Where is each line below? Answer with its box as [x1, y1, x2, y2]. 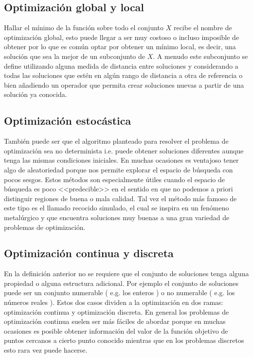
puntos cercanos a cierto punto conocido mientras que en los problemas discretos [4, 335, 244, 345]
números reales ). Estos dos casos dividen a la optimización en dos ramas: [4, 297, 223, 307]
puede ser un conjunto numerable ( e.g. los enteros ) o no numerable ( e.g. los [4, 287, 235, 298]
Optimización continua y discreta [4, 245, 174, 261]
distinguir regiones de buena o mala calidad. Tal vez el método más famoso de [4, 193, 237, 203]
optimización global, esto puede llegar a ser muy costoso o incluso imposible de [4, 32, 239, 42]
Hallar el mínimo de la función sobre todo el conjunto [4, 22, 164, 33]
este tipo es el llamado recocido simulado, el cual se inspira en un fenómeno [4, 203, 229, 213]
